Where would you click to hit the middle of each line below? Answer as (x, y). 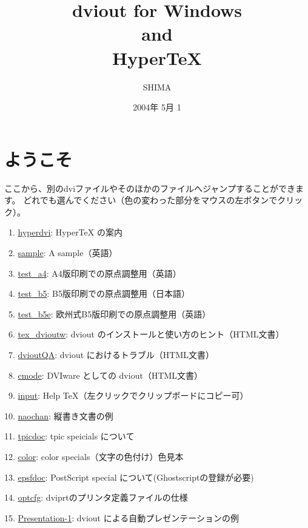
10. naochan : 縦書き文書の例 (59, 415)
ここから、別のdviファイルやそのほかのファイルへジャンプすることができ (150, 188)
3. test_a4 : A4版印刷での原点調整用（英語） (95, 273)
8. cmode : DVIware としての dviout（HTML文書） (105, 375)
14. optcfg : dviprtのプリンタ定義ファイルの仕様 (96, 497)
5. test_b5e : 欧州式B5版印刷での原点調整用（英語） (109, 313)
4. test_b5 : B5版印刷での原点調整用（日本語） (99, 293)
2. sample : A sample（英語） (63, 252)
